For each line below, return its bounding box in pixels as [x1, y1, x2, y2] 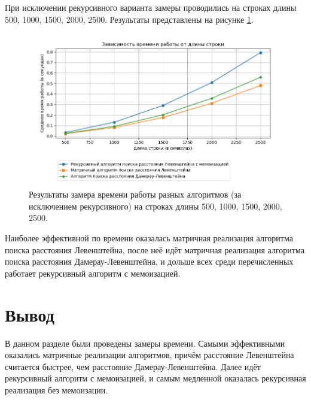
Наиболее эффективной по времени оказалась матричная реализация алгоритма [5, 232, 293, 244]
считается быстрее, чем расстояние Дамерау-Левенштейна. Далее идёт [5, 360, 261, 372]
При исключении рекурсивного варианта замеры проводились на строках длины [5, 1, 297, 13]
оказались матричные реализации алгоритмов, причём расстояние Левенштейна [5, 349, 294, 361]
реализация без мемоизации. [5, 383, 108, 396]
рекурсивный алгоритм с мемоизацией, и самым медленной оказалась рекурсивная [5, 372, 306, 384]
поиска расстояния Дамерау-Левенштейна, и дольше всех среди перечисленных [5, 255, 294, 268]
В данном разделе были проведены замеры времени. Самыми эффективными [5, 337, 285, 349]
